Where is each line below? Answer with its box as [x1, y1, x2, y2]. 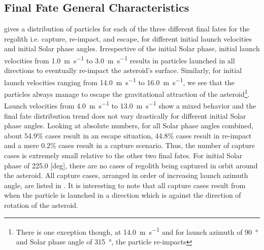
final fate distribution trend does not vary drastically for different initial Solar [4, 110, 246, 121]
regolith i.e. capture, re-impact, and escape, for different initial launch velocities [4, 33, 252, 44]
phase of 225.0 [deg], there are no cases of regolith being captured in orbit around [4, 160, 258, 170]
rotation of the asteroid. [4, 199, 79, 210]
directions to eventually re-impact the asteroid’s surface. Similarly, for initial [4, 65, 242, 76]
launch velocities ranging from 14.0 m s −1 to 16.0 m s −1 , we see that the [4, 75, 235, 87]
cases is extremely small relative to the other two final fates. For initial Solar [4, 150, 243, 160]
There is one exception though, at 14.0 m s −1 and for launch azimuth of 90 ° [16, 225, 258, 237]
